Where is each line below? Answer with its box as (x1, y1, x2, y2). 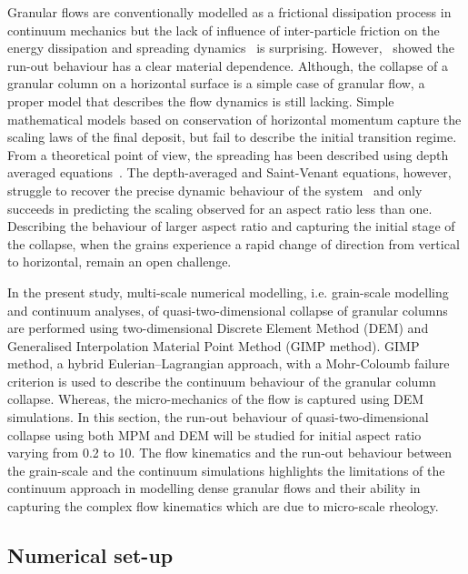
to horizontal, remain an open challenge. (7, 252, 232, 271)
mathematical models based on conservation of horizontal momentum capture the (7, 109, 462, 128)
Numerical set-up (7, 541, 174, 569)
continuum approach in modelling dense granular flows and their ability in (7, 478, 421, 498)
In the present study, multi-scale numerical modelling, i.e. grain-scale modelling (7, 282, 449, 301)
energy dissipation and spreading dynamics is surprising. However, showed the (7, 38, 455, 57)
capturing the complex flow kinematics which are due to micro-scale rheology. (7, 497, 439, 516)
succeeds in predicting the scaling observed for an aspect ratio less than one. (7, 198, 433, 217)
